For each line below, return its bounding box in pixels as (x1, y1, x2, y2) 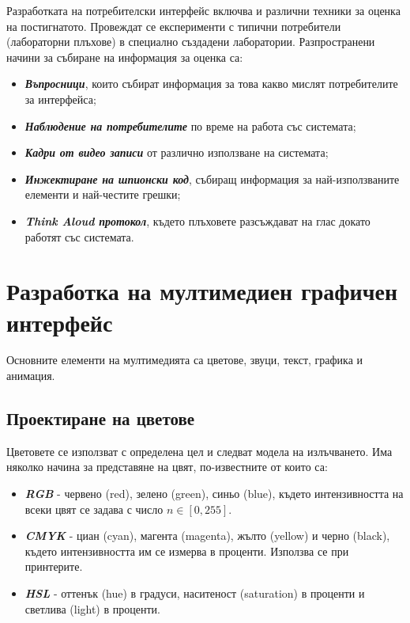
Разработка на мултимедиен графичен (6, 275, 398, 307)
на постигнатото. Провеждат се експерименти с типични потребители (6, 17, 341, 34)
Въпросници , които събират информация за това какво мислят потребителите (24, 75, 398, 92)
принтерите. (24, 558, 83, 575)
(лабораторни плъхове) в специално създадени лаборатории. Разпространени (6, 33, 375, 50)
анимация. (6, 367, 55, 384)
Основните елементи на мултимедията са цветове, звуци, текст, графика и (6, 351, 363, 368)
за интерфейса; (24, 90, 96, 107)
